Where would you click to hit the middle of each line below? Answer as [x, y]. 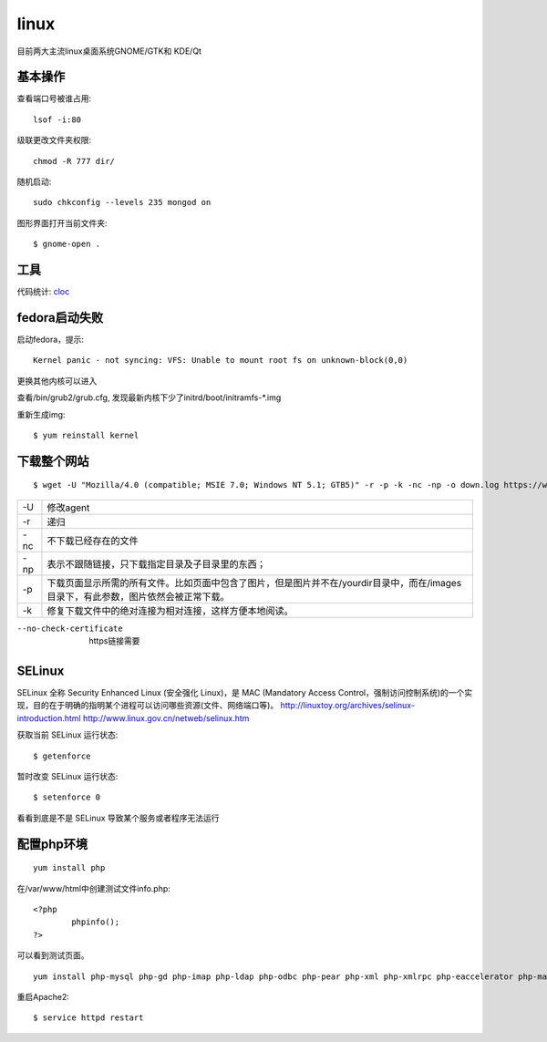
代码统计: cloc [43, 292]
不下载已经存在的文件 [93, 541]
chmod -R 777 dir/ [74, 161]
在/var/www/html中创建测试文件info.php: [93, 888]
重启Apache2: [43, 996]
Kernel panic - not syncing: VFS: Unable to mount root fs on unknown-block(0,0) [221, 361]
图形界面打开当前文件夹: [62, 222]
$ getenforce [62, 756]
